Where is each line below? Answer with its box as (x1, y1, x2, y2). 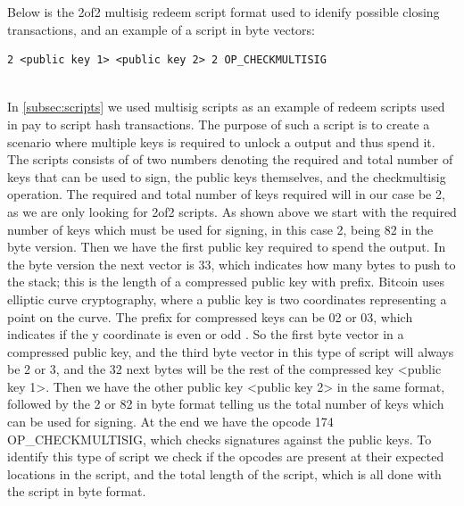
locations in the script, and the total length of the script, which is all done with (7, 464, 442, 483)
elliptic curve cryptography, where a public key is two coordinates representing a (7, 289, 447, 308)
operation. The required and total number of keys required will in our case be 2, (7, 185, 445, 203)
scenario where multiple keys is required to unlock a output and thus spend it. (7, 132, 435, 151)
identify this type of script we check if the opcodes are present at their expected (7, 447, 444, 466)
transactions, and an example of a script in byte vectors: (7, 20, 315, 38)
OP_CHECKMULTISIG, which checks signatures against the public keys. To (7, 429, 432, 448)
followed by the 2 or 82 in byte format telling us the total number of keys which (7, 394, 444, 413)
